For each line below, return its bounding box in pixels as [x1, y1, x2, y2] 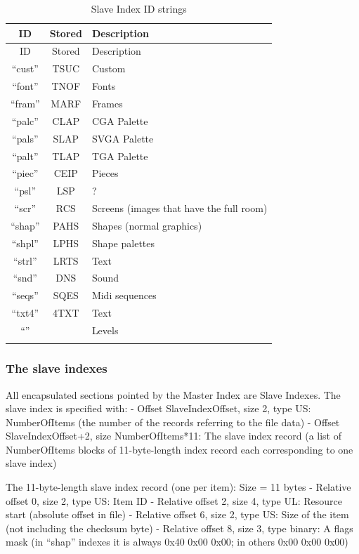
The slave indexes [6, 360, 107, 377]
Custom [91, 61, 126, 76]
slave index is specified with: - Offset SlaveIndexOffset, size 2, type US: [6, 401, 311, 416]
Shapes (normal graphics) [91, 218, 202, 232]
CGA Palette [91, 113, 148, 128]
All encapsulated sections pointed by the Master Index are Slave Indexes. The [6, 387, 341, 402]
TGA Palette [91, 148, 148, 163]
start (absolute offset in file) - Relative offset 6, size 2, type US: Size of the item [6, 507, 349, 522]
